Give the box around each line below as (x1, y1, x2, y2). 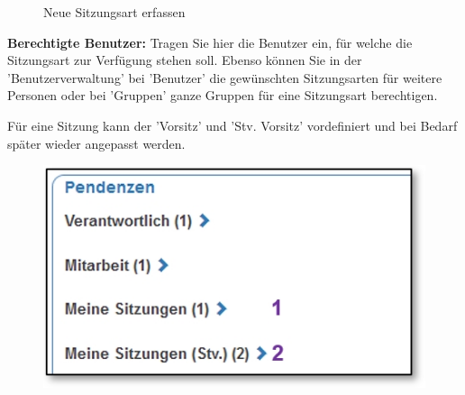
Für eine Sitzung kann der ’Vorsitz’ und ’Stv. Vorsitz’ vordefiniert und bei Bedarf (7, 115, 458, 134)
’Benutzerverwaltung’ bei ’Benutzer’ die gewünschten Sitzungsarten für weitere (7, 68, 442, 87)
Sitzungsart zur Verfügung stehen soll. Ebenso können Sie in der (7, 51, 362, 69)
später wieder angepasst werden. (7, 133, 186, 152)
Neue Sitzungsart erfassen (43, 3, 186, 21)
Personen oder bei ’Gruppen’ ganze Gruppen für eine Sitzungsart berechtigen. (7, 86, 438, 105)
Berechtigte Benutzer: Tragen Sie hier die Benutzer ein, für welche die (7, 32, 413, 51)
